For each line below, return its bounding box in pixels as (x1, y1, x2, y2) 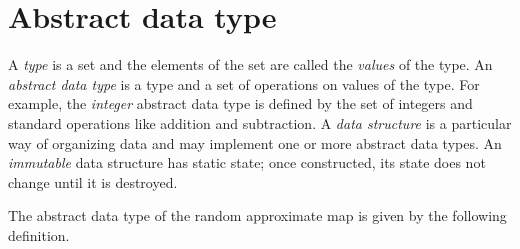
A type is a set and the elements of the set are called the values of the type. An (8, 54, 493, 75)
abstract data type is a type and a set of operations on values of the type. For (8, 73, 480, 94)
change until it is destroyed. (8, 171, 178, 192)
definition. (8, 224, 70, 245)
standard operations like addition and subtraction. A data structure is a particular (8, 112, 512, 133)
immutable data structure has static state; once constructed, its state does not (8, 152, 486, 173)
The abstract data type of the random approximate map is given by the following (8, 205, 507, 226)
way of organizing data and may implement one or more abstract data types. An (8, 132, 502, 153)
